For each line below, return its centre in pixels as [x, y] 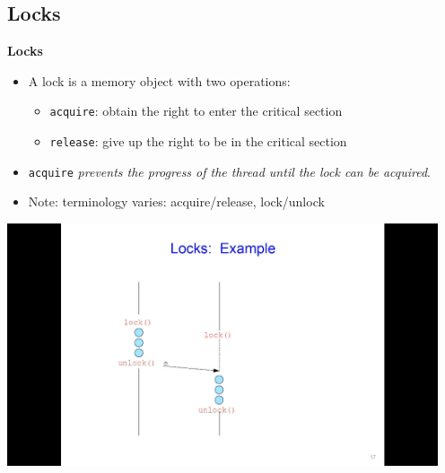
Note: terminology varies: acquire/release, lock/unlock [176, 201]
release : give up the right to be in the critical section [198, 141]
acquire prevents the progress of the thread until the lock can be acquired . [230, 171]
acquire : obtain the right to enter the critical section [196, 111]
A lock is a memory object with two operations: [159, 80]
